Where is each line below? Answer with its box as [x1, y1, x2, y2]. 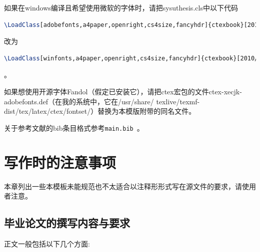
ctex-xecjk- [208, 86, 242, 96]
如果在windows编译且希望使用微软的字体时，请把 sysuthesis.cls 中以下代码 [4, 2, 238, 12]
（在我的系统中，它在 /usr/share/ [48, 96, 154, 106]
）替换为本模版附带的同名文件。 [90, 106, 196, 116]
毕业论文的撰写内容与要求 [4, 215, 130, 231]
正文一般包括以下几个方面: [4, 238, 90, 249]
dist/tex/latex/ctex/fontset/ [4, 106, 91, 116]
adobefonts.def [4, 96, 48, 106]
